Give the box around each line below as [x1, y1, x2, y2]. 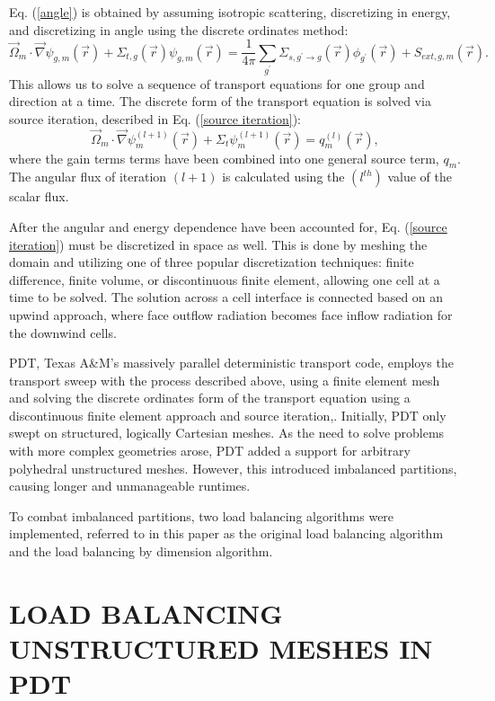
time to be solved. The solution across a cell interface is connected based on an [9, 288, 444, 306]
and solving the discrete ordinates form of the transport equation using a [9, 388, 411, 407]
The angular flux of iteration [9, 167, 167, 186]
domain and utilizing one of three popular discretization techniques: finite [9, 253, 414, 271]
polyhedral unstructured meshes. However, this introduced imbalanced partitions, [9, 458, 457, 477]
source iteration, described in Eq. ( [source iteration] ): [9, 109, 302, 128]
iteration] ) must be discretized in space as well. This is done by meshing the [9, 235, 428, 253]
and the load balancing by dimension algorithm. [9, 542, 273, 561]
